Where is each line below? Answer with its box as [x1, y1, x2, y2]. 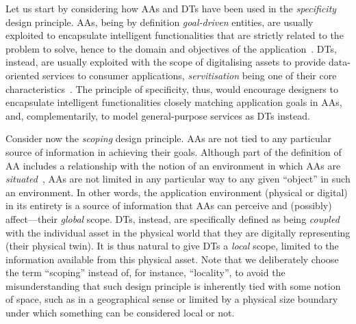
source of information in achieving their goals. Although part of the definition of [5, 144, 342, 159]
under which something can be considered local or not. [5, 306, 235, 320]
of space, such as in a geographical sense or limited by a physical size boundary [5, 292, 338, 306]
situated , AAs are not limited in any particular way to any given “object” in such [5, 172, 351, 186]
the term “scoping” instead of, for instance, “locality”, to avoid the [5, 265, 285, 280]
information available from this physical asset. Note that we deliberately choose [5, 252, 339, 266]
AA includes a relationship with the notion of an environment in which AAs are [5, 158, 341, 172]
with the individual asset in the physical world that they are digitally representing [5, 225, 351, 239]
